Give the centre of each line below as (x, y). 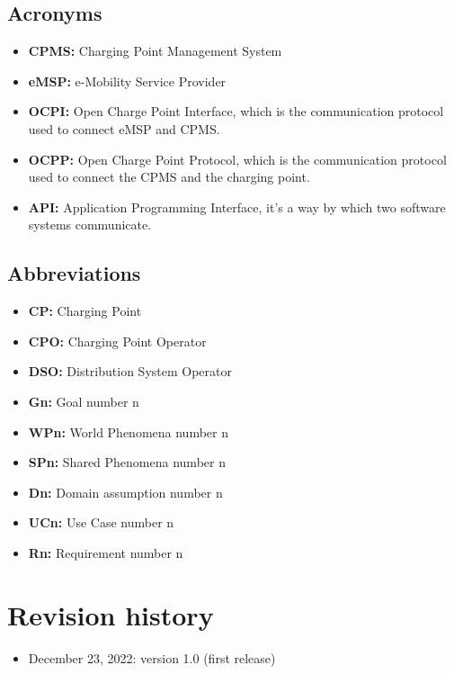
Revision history (111, 614)
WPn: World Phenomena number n (128, 431)
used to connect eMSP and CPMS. (124, 128)
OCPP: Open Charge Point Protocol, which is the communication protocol (237, 159)
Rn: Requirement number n (106, 552)
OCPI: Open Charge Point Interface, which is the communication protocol (236, 111)
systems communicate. (90, 225)
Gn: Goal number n (84, 401)
